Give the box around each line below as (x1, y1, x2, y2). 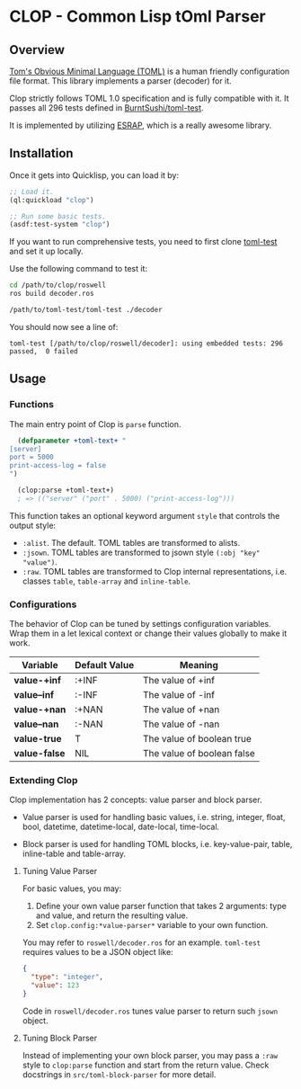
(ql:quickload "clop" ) (9, 195, 94, 204)
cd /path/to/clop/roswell (9, 281, 106, 290)
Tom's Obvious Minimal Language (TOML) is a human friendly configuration (9, 66, 290, 76)
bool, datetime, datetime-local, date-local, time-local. (22, 821, 220, 833)
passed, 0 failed (9, 346, 78, 356)
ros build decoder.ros (9, 290, 94, 299)
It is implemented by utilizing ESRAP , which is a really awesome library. (9, 120, 272, 130)
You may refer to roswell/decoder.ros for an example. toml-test (22, 937, 261, 948)
